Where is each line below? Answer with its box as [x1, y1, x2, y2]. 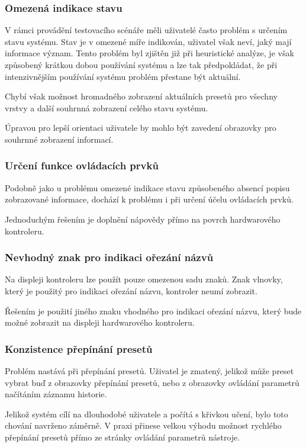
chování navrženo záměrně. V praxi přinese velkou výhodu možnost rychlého [5, 419, 282, 432]
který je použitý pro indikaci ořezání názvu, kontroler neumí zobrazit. [5, 284, 257, 297]
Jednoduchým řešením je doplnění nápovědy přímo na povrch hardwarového [5, 213, 281, 225]
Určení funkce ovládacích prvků [5, 158, 159, 173]
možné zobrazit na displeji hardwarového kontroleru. [5, 316, 195, 329]
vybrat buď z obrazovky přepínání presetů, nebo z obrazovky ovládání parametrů [5, 376, 299, 388]
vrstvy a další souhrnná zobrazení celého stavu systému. [5, 101, 208, 114]
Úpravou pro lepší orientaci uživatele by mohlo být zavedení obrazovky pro [5, 121, 276, 134]
